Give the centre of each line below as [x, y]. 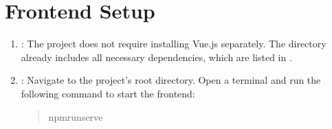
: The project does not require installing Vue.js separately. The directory [174, 44]
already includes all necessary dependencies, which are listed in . [156, 57]
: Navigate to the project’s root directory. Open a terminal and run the [171, 80]
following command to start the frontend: [108, 93]
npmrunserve [76, 116]
